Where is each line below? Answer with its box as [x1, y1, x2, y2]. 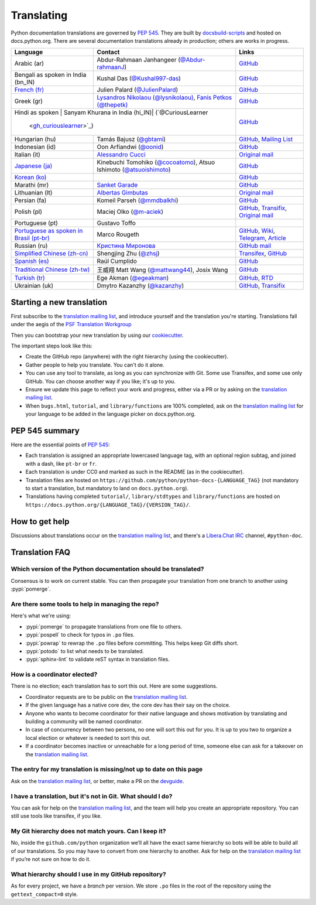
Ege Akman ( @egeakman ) [97, 274, 169, 282]
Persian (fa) [14, 196, 47, 204]
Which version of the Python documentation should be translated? [11, 565, 204, 573]
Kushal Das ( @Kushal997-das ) [97, 74, 181, 83]
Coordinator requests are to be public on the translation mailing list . [25, 693, 188, 700]
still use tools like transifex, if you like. [11, 812, 102, 819]
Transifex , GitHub [239, 250, 287, 258]
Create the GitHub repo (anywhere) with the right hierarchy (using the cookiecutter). [25, 353, 228, 360]
